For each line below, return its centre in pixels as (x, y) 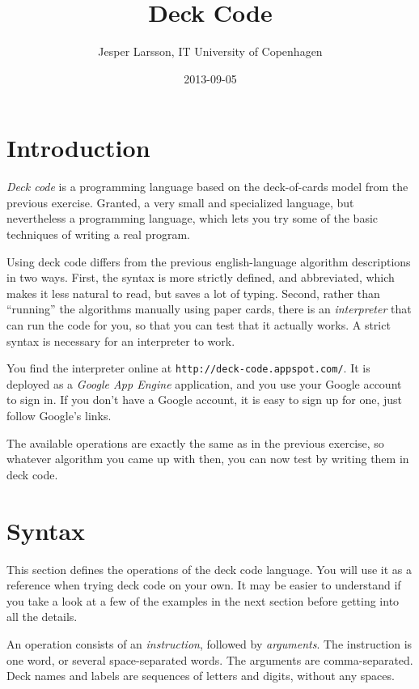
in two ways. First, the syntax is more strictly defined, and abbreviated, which (201, 277)
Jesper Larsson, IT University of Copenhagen (210, 51)
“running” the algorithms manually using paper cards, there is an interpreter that (209, 309)
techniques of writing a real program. (98, 234)
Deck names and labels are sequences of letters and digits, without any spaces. (201, 676)
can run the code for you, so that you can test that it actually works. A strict (199, 325)
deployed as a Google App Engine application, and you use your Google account (204, 383)
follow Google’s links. (59, 416)
